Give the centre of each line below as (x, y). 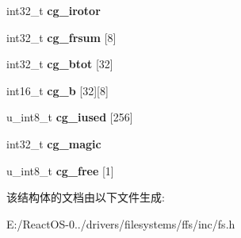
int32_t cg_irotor (54, 10)
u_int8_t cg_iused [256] (70, 117)
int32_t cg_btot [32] (60, 64)
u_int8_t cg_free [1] (60, 170)
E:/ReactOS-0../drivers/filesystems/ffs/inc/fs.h (121, 223)
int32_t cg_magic (54, 143)
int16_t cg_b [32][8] (57, 90)
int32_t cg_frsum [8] (61, 37)
